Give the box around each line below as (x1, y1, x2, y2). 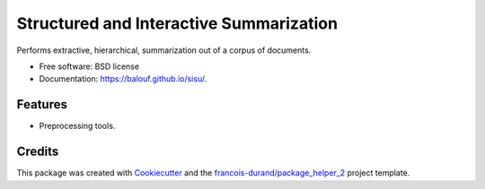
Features (16, 97, 67, 112)
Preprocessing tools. (39, 121, 116, 132)
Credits (16, 144, 59, 159)
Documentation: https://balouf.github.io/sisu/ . (39, 73, 207, 84)
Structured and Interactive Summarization (16, 13, 339, 33)
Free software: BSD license (39, 61, 139, 72)
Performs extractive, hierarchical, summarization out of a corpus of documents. (16, 45, 312, 56)
